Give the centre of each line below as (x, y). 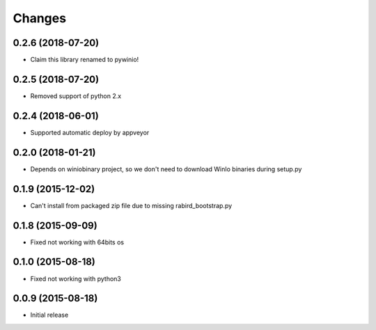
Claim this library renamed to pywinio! (85, 60)
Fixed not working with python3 (76, 278)
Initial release (49, 315)
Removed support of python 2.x (76, 96)
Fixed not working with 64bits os (77, 242)
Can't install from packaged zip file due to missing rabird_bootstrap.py (131, 205)
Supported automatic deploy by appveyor (90, 132)
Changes (39, 18)
